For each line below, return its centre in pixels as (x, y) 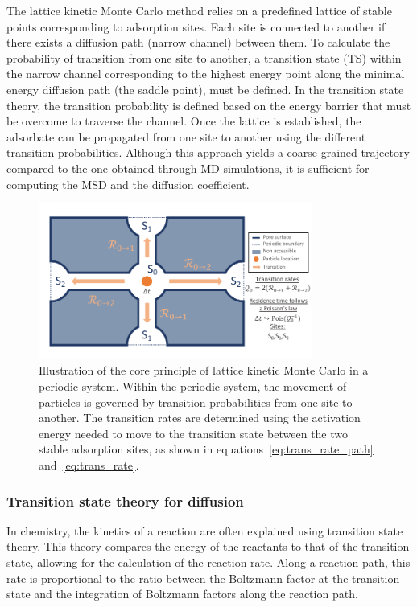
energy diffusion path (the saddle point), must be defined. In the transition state (205, 89)
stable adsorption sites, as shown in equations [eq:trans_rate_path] (206, 449)
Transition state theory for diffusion (125, 500)
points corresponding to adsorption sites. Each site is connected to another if (196, 26)
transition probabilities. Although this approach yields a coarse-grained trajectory (208, 152)
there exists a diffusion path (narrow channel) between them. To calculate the (198, 42)
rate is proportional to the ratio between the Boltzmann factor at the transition (203, 578)
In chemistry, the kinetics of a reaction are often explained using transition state (205, 530)
